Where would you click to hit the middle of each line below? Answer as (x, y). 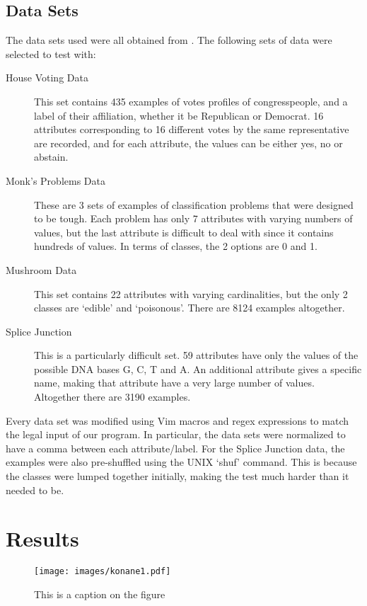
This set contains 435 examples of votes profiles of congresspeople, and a (191, 101)
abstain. (51, 157)
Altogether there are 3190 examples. (112, 397)
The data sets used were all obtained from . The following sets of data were (169, 40)
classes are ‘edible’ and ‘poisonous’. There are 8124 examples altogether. (190, 308)
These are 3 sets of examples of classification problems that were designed (194, 204)
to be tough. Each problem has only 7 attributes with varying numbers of (193, 218)
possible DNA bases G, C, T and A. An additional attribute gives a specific (198, 368)
